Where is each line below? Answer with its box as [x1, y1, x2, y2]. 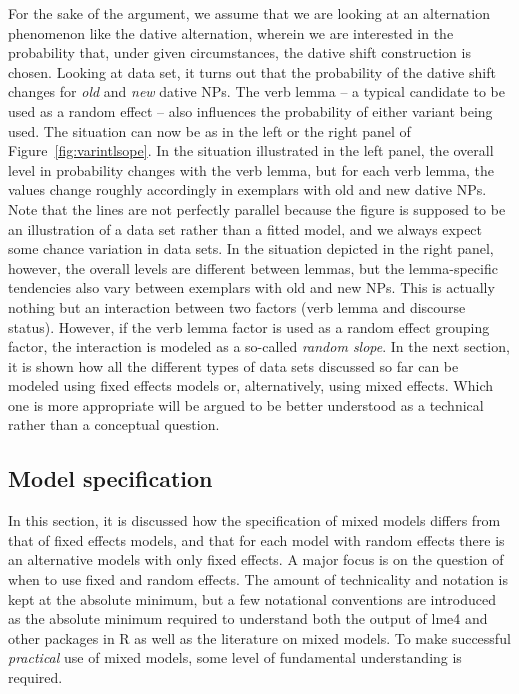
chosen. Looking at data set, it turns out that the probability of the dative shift [8, 61, 496, 82]
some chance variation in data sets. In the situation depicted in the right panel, [8, 238, 494, 259]
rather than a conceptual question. [8, 414, 220, 435]
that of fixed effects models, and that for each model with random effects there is [8, 529, 505, 550]
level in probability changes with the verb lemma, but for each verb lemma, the [8, 159, 494, 180]
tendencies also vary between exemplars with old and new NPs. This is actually [8, 277, 495, 298]
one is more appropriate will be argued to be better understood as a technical [8, 394, 484, 415]
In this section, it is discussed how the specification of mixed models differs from [8, 510, 501, 531]
